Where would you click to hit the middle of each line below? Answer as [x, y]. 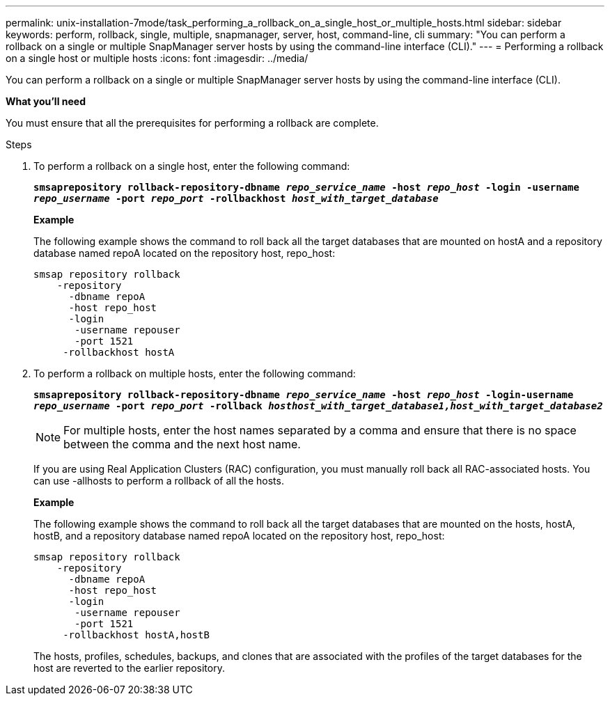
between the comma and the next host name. [182, 444]
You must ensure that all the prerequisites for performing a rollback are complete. [192, 123]
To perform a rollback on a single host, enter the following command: [192, 166]
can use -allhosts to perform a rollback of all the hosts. [159, 481]
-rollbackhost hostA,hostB [136, 635]
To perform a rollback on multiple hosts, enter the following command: [195, 373]
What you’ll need [46, 101]
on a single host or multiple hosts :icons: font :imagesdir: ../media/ [157, 58]
